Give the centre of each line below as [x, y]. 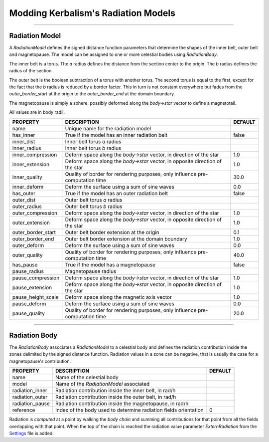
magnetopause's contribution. [40, 361]
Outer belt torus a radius [94, 200]
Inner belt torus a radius [93, 141]
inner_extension [31, 164]
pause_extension [32, 287]
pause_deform [29, 303]
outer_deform [28, 245]
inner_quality [27, 177]
